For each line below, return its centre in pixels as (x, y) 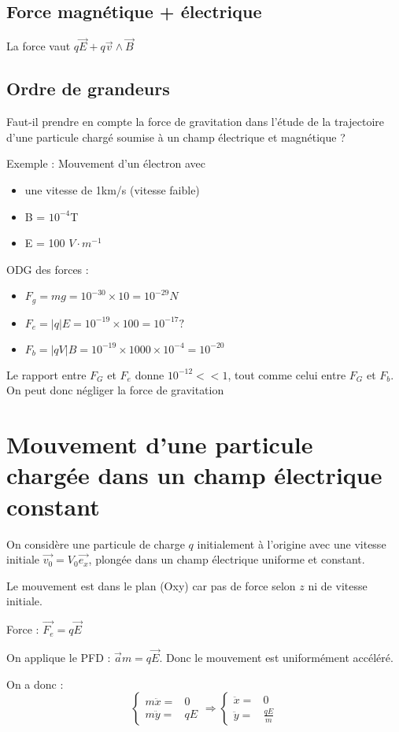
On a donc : (35, 684)
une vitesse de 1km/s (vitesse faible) (112, 190)
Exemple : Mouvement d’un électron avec (106, 163)
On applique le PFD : (59, 657)
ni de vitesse (338, 585)
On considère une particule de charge (96, 543)
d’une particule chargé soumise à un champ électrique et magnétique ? (176, 137)
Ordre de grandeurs (88, 89)
